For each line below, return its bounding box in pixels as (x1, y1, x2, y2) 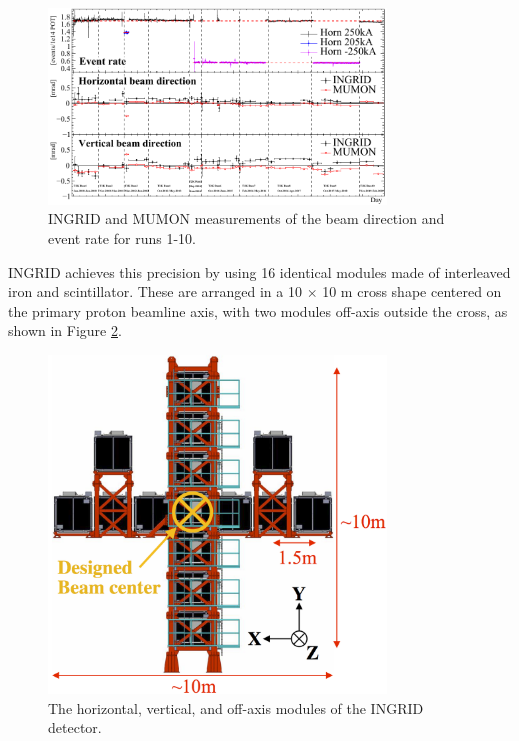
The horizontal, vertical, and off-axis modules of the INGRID (48, 697, 424, 718)
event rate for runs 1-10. (48, 227, 196, 248)
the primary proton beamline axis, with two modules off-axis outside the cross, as (8, 300, 508, 321)
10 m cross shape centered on (322, 281, 502, 302)
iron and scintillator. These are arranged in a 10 (8, 281, 302, 302)
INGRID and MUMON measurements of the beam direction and (48, 208, 445, 229)
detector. (48, 717, 102, 738)
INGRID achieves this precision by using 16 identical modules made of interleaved (8, 261, 511, 282)
